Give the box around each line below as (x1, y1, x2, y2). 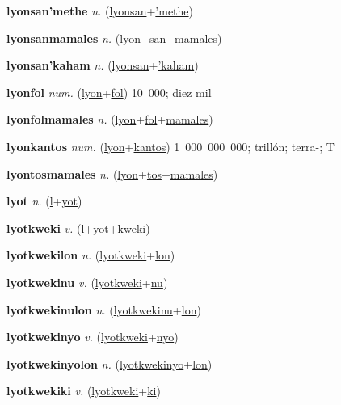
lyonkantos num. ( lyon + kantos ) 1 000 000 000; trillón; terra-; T (6, 137, 335, 154)
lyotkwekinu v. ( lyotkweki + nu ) (6, 273, 168, 290)
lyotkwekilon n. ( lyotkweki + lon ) (6, 247, 175, 264)
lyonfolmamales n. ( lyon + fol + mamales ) (6, 111, 213, 128)
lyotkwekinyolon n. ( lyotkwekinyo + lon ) (6, 355, 213, 372)
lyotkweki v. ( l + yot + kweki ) (6, 219, 150, 236)
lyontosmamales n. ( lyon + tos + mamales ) (6, 165, 218, 182)
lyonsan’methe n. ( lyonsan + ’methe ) (6, 2, 193, 19)
